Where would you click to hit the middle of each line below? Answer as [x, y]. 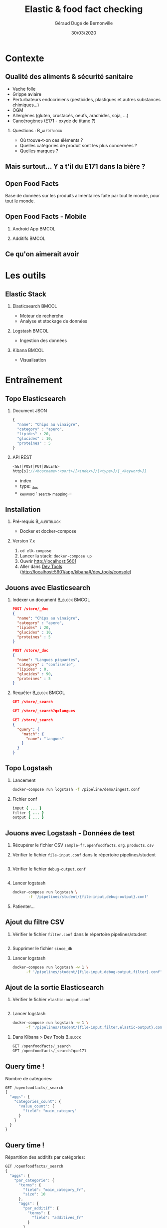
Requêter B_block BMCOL [39, 693]
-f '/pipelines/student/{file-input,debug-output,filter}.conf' [94, 972]
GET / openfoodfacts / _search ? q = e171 [49, 1051]
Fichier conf [25, 799]
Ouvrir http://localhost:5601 [48, 561]
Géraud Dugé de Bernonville [84, 23]
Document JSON [30, 411]
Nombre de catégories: [29, 1078]
